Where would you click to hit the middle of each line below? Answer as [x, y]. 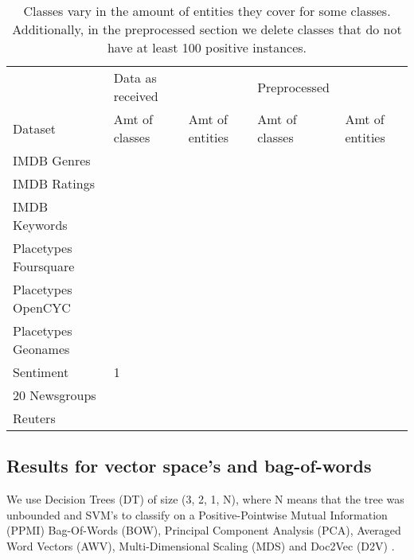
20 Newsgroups [55, 395]
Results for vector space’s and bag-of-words [189, 466]
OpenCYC [42, 307]
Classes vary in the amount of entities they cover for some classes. [207, 11]
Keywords [40, 225]
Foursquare [44, 266]
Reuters [34, 418]
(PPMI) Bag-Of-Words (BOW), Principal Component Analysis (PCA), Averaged [204, 530]
